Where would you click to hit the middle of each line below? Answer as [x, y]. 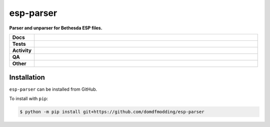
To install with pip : [29, 98]
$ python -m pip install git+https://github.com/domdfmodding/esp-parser [112, 112]
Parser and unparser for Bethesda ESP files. [56, 28]
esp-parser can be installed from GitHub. [53, 89]
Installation [27, 77]
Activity [22, 50]
